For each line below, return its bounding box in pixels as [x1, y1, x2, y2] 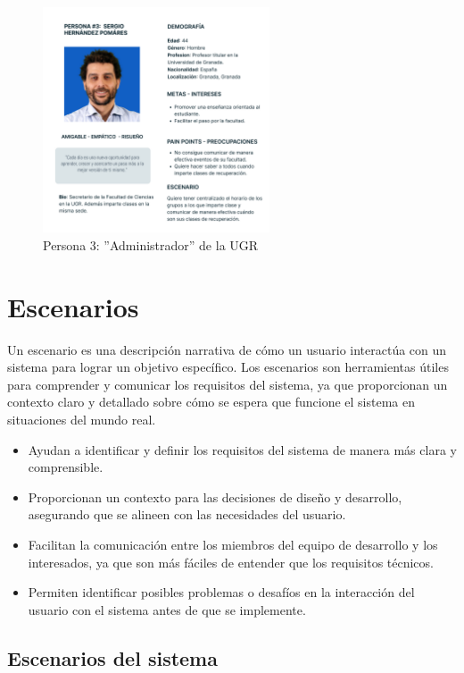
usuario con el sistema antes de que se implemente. [28, 600, 306, 618]
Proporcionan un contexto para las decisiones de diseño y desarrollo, [28, 487, 402, 506]
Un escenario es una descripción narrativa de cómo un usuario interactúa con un [7, 340, 447, 358]
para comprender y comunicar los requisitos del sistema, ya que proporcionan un [7, 374, 448, 393]
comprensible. [28, 458, 104, 476]
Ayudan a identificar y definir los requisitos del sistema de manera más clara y [28, 440, 457, 458]
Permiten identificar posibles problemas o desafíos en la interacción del [28, 583, 415, 601]
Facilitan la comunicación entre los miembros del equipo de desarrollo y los [28, 535, 438, 554]
